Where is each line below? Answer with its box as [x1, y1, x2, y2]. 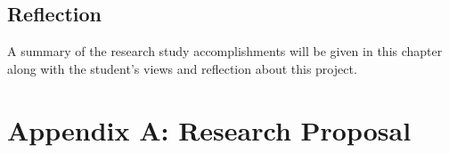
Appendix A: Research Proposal [7, 111, 412, 148]
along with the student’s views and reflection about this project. [7, 59, 357, 77]
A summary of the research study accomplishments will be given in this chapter [7, 42, 443, 60]
